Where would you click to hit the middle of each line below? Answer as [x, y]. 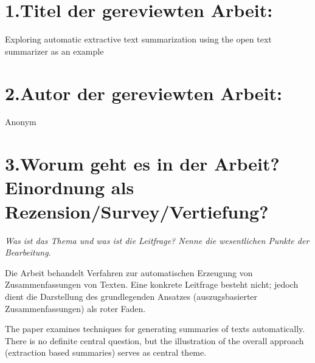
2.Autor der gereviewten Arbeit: [144, 93]
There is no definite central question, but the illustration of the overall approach [154, 340]
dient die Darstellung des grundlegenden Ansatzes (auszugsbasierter [131, 296]
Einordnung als [70, 187]
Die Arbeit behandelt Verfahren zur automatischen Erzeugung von [129, 272]
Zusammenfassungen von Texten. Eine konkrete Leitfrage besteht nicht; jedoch [152, 284]
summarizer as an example [54, 51]
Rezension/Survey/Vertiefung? [137, 211]
